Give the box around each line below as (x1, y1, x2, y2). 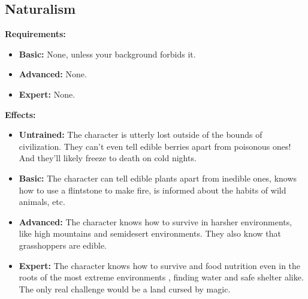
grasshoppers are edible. (19, 238, 107, 251)
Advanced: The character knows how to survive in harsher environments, (19, 215, 292, 228)
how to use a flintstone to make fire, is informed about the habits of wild (19, 183, 286, 196)
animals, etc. (19, 195, 65, 208)
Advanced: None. (19, 68, 87, 80)
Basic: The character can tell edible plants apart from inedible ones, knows (19, 171, 297, 184)
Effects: (5, 108, 36, 120)
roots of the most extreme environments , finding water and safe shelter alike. (19, 271, 304, 283)
